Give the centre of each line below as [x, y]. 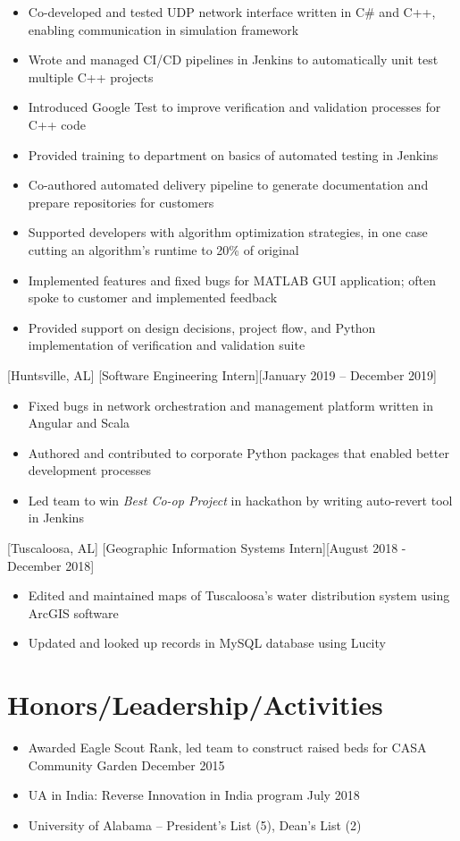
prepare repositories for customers [121, 202]
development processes [89, 470]
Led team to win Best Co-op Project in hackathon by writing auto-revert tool [240, 500]
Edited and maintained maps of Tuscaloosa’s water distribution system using [239, 595]
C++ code [57, 124]
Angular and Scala [79, 423]
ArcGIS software [73, 612]
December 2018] [51, 565]
